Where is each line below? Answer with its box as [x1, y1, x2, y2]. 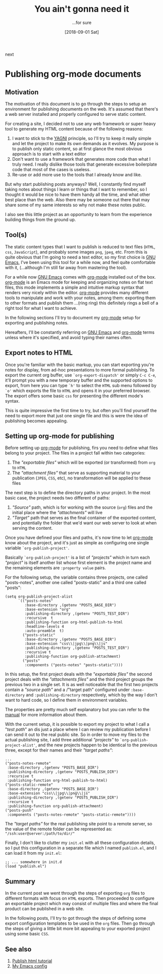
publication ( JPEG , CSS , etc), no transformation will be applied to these [12, 475, 151, 481]
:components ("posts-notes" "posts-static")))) [24, 663, 123, 668]
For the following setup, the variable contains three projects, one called [5, 574, 148, 580]
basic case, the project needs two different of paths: [5, 495, 110, 501]
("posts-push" [5, 808, 34, 813]
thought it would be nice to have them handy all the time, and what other [5, 192, 150, 197]
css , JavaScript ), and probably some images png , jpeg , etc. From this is [5, 249, 147, 255]
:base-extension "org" [24, 607, 71, 612]
